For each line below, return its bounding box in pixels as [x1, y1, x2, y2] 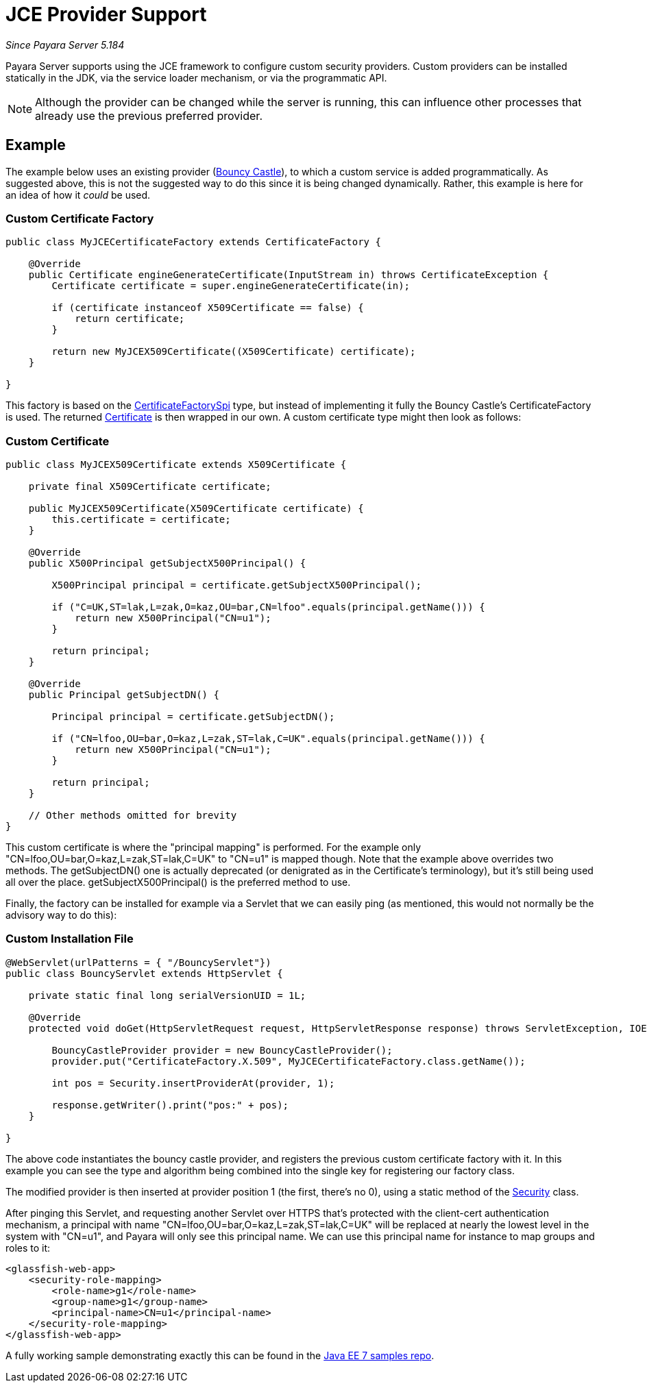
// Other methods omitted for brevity [28, 810, 237, 821]
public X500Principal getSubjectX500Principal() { [28, 558, 306, 569]
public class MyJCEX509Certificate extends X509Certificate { [5, 459, 347, 471]
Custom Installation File [5, 932, 134, 946]
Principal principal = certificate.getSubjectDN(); [51, 711, 335, 723]
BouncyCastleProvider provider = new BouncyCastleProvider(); [51, 1044, 393, 1056]
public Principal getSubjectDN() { [28, 689, 219, 701]
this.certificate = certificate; [51, 514, 231, 525]
